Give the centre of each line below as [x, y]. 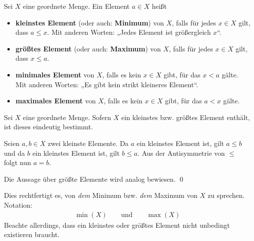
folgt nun [18, 162]
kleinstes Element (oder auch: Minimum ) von [90, 22]
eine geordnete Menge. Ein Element [76, 6]
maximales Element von [56, 101]
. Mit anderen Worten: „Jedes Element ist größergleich [129, 32]
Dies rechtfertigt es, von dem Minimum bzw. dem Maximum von [101, 195]
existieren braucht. [32, 234]
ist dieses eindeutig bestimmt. [49, 127]
